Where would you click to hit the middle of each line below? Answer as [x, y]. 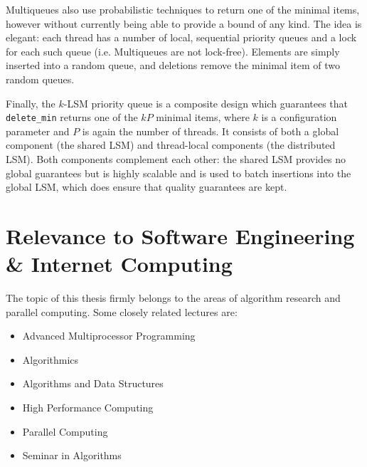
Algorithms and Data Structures [93, 383]
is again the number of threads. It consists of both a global [211, 131]
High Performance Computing [88, 408]
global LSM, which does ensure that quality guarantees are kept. [147, 187]
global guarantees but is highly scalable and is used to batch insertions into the [179, 173]
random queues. [40, 79]
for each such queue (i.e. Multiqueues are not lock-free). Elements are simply [173, 51]
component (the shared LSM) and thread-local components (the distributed [171, 145]
